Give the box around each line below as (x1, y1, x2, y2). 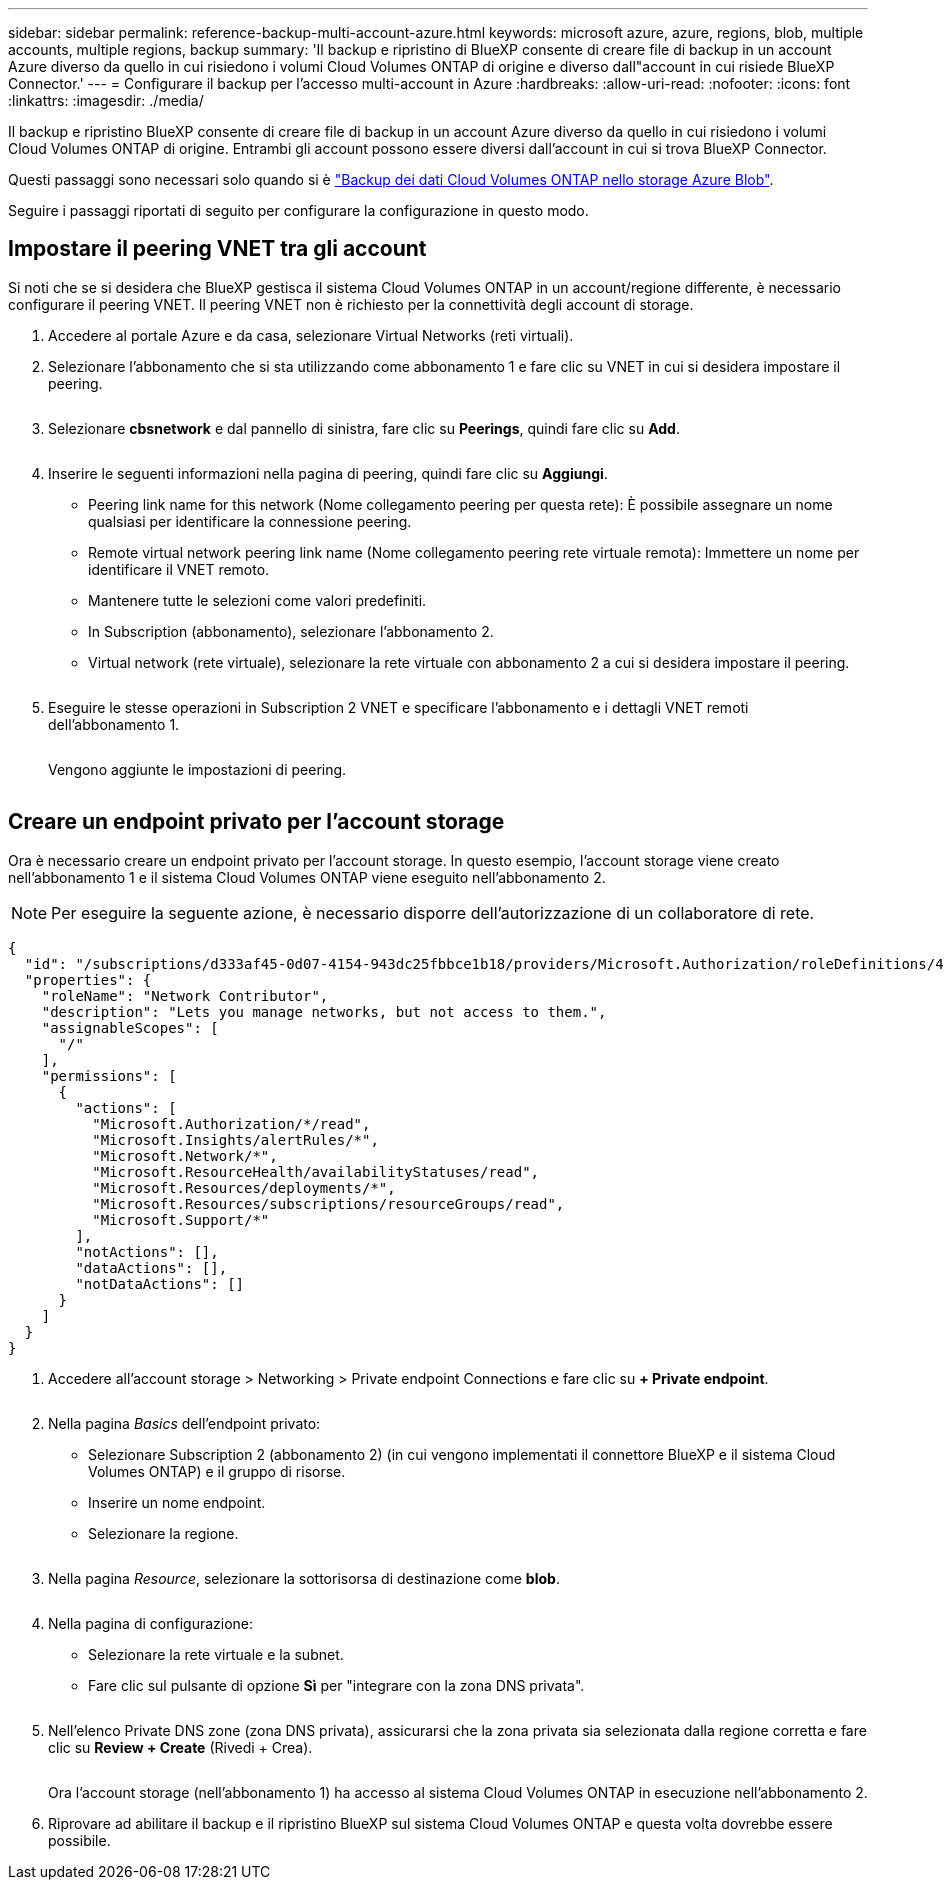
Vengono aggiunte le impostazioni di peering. (48, 760, 347, 778)
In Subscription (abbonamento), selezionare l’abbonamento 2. (88, 622, 494, 640)
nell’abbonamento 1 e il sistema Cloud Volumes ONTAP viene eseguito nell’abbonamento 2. (8, 868, 606, 886)
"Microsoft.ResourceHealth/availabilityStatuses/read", (92, 1163, 540, 1180)
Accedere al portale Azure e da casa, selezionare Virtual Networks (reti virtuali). (48, 326, 574, 344)
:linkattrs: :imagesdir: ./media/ (8, 92, 204, 109)
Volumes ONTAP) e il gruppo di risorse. (88, 1462, 346, 1480)
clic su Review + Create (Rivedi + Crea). (48, 1738, 313, 1756)
